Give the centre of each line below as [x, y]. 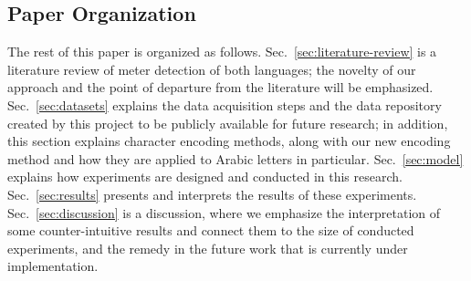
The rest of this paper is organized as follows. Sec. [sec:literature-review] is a [222, 52]
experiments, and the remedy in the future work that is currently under [208, 248]
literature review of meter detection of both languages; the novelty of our [212, 69]
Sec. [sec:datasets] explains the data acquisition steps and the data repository [225, 104]
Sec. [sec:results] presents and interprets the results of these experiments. [212, 194]
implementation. [53, 266]
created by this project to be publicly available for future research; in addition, [228, 123]
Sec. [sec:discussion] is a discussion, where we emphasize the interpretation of [224, 212]
